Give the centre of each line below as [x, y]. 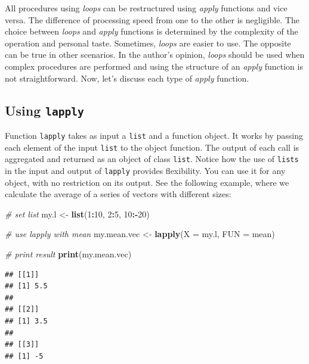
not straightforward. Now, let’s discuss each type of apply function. [127, 78]
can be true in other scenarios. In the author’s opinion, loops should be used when [155, 55]
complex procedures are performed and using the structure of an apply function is [154, 66]
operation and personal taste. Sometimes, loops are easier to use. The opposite [148, 43]
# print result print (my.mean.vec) [68, 253]
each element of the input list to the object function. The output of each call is [152, 147]
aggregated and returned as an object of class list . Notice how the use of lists [152, 159]
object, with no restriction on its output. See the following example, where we [147, 182]
